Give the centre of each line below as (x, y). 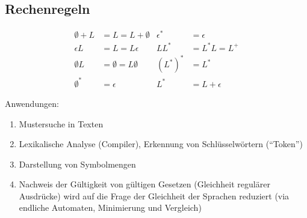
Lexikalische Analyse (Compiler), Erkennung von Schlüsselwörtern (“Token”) (161, 144)
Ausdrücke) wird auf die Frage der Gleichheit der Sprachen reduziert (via (154, 195)
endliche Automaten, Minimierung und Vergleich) (110, 207)
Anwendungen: (32, 103)
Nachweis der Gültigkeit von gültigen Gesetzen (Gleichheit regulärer (144, 184)
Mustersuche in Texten (61, 123)
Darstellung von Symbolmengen (77, 164)
